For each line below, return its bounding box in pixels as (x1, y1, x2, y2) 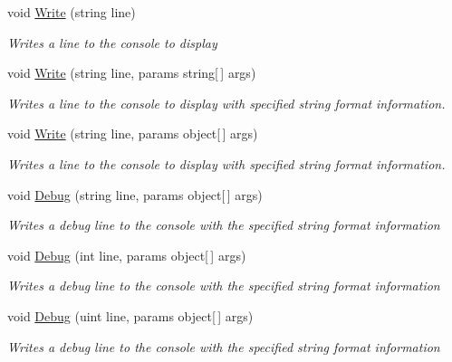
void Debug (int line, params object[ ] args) (7, 245, 246, 264)
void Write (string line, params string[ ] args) (7, 63, 256, 82)
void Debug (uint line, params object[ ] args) (7, 306, 254, 325)
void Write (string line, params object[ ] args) (7, 124, 258, 143)
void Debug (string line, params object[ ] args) (7, 185, 263, 204)
